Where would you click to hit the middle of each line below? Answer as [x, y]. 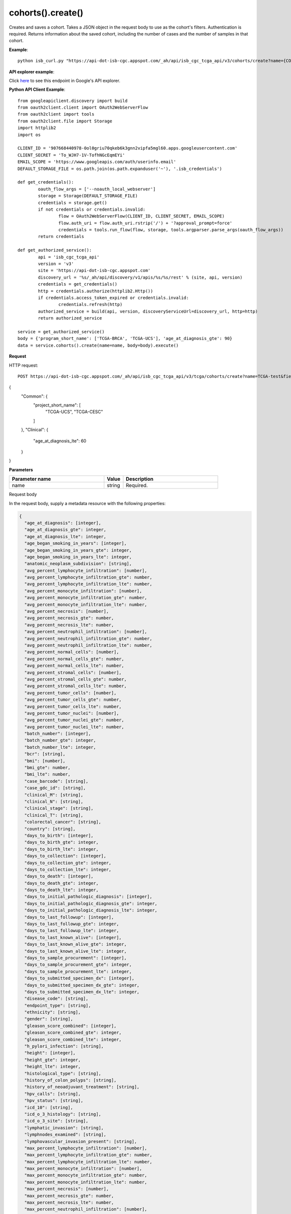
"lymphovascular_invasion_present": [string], [81, 1141]
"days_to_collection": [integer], [65, 856]
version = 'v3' [56, 264]
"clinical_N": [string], [54, 801]
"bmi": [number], [45, 761]
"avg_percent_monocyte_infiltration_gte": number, [86, 598]
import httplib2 [37, 128]
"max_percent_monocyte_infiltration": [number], [83, 1169]
